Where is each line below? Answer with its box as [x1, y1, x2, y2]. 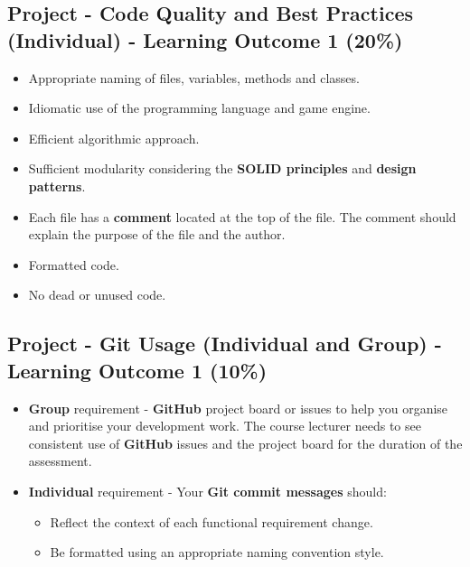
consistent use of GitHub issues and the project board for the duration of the [28, 433, 463, 452]
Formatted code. [28, 255, 119, 274]
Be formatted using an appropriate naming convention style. [50, 543, 384, 562]
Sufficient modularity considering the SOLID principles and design [28, 159, 417, 178]
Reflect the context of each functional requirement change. [50, 512, 373, 531]
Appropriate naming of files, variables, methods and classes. [28, 68, 360, 87]
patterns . [28, 176, 86, 195]
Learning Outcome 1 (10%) [7, 356, 268, 384]
